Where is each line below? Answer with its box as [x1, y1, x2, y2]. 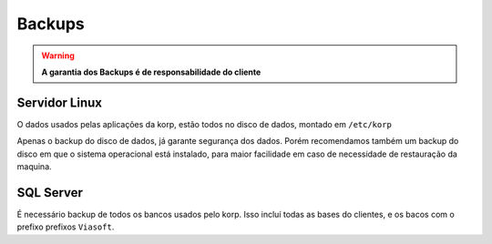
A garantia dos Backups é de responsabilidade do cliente [41, 66, 261, 77]
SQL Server [16, 185, 84, 200]
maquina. [16, 161, 52, 172]
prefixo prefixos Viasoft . [16, 221, 115, 232]
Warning [41, 50, 75, 61]
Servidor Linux [16, 95, 102, 110]
